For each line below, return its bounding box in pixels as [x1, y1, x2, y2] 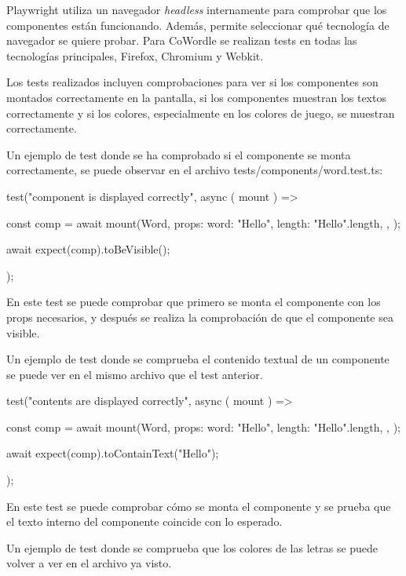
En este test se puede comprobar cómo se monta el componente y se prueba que [6, 498, 391, 514]
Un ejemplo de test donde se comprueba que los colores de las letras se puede [6, 539, 379, 556]
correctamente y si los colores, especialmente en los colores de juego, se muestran [6, 104, 395, 121]
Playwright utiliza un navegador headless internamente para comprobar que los [6, 2, 387, 17]
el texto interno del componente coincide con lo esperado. [6, 513, 283, 530]
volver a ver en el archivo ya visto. [6, 555, 172, 571]
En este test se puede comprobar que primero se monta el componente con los [6, 293, 381, 310]
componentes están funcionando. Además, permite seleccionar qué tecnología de [6, 16, 390, 33]
